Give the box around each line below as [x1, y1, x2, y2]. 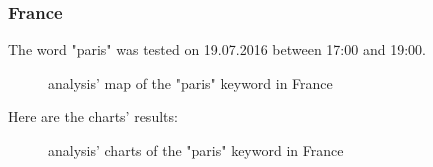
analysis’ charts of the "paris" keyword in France [48, 140, 344, 160]
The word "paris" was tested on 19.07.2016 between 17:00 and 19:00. [8, 39, 426, 60]
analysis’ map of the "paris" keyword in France [48, 72, 333, 93]
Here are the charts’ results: [8, 106, 178, 127]
